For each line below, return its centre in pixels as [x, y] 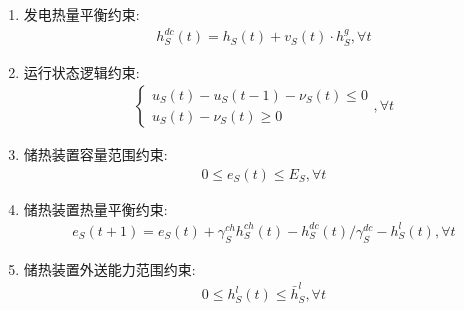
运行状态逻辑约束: [81, 71]
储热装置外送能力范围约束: [109, 268]
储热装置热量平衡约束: [95, 208]
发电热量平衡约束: [81, 14]
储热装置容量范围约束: [95, 154]
